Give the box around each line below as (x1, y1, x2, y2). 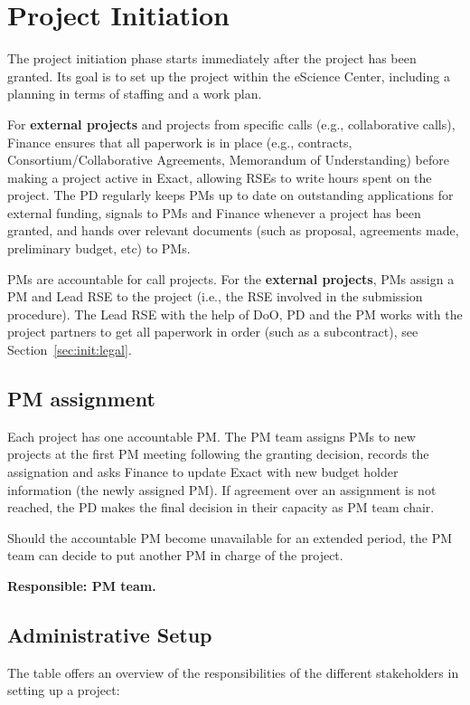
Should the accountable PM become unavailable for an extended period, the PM (7, 528, 453, 547)
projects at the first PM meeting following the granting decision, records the (7, 444, 429, 463)
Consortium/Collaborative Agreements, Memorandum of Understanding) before (7, 150, 449, 169)
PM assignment (7, 385, 155, 413)
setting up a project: (7, 681, 120, 700)
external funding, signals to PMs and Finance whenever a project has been (7, 203, 421, 222)
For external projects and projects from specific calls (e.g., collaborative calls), (7, 114, 456, 133)
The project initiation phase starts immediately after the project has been (7, 49, 417, 68)
